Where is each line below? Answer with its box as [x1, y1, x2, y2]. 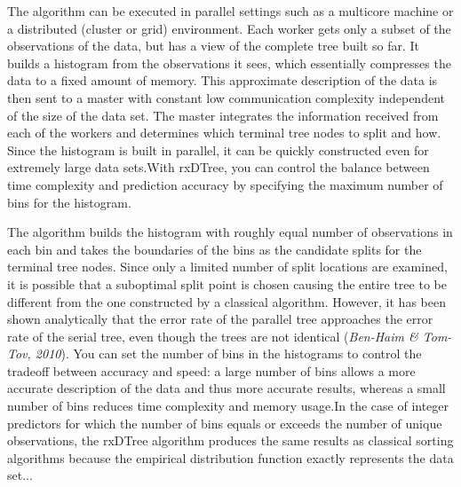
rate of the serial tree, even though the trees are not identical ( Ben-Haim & [7, 326, 418, 345]
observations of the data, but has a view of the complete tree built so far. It [7, 36, 419, 55]
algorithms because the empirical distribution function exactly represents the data [7, 448, 454, 467]
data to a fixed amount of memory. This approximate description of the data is [7, 71, 438, 90]
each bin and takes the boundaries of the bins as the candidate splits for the [7, 240, 422, 258]
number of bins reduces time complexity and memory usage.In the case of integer [7, 397, 449, 415]
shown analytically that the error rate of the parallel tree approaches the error [7, 310, 433, 328]
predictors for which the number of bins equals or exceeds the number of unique [7, 413, 442, 432]
